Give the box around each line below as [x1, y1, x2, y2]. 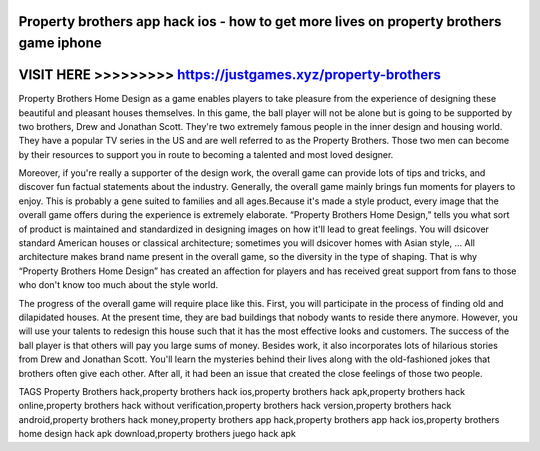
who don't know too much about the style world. [18, 279, 219, 291]
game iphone [18, 35, 102, 52]
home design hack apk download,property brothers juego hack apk [18, 428, 297, 440]
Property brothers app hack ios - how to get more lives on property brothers [18, 13, 502, 30]
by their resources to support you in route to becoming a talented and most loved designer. [18, 148, 394, 160]
